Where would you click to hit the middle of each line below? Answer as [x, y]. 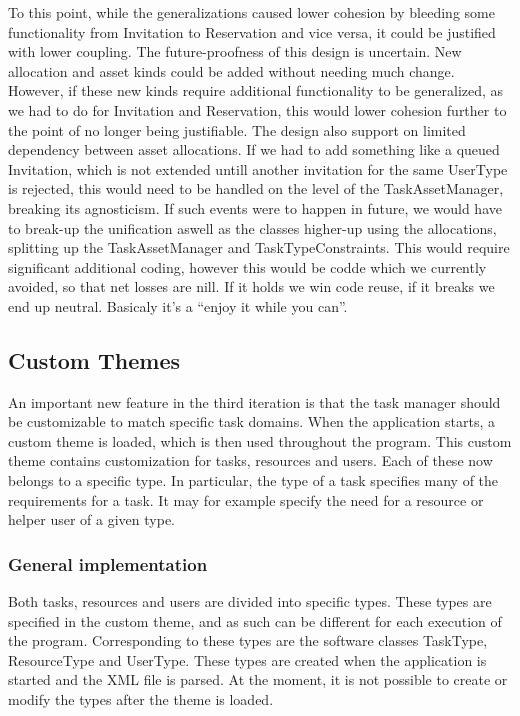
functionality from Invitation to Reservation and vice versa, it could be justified [252, 31]
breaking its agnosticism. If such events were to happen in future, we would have [255, 207]
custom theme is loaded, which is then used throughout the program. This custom [260, 440]
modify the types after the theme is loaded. [141, 699]
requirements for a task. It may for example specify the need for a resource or [246, 499]
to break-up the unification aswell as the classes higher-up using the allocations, [252, 227]
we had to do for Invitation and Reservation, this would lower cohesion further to [257, 109]
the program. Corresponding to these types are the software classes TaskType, [248, 640]
